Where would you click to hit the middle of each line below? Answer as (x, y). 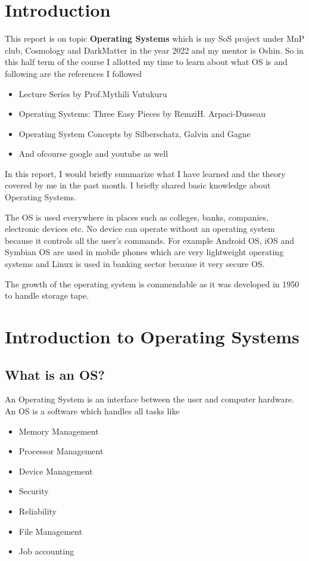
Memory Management (59, 431)
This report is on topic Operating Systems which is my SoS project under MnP (155, 38)
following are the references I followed (74, 73)
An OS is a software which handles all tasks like (92, 410)
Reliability (38, 511)
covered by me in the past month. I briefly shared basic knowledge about (138, 185)
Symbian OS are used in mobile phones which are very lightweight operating (144, 252)
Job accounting (46, 551)
